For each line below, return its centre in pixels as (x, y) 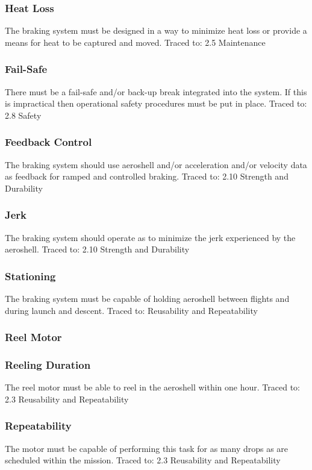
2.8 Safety (23, 115)
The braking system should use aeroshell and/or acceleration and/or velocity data (156, 164)
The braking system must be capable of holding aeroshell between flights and (147, 299)
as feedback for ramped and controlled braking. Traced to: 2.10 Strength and (147, 176)
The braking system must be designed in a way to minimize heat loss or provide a (156, 30)
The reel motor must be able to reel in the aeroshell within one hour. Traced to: (152, 387)
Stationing (30, 276)
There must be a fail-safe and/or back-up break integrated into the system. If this (156, 91)
